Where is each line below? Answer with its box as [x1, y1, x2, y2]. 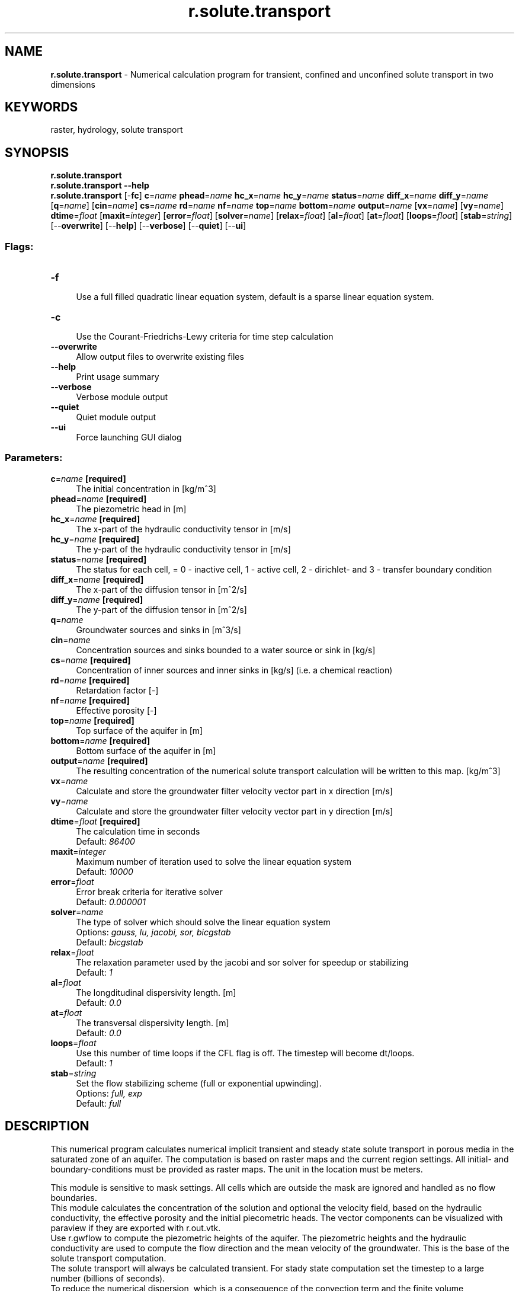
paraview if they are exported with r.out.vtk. [50, 1222, 221, 1233]
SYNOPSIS [5, 145, 69, 160]
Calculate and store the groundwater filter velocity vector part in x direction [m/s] [76, 785, 393, 796]
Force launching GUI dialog [76, 432, 182, 443]
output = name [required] [50, 755, 148, 766]
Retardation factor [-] [76, 685, 159, 695]
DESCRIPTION [5, 1119, 89, 1134]
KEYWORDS [5, 100, 78, 115]
